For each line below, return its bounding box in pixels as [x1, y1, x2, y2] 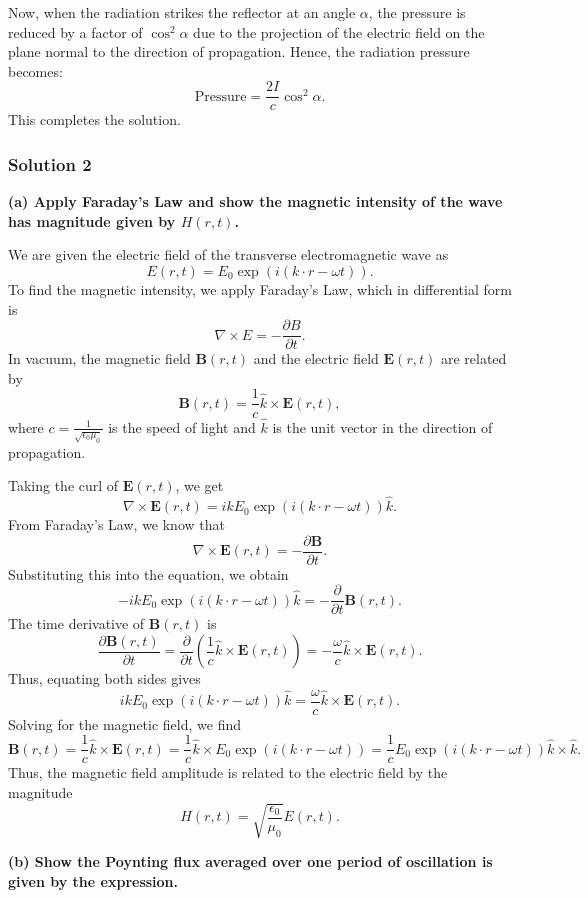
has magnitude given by [8, 210, 176, 231]
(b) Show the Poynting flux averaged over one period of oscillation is [8, 851, 493, 872]
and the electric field [253, 348, 379, 369]
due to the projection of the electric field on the [193, 21, 485, 42]
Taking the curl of [8, 475, 119, 496]
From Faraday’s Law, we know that [8, 514, 225, 535]
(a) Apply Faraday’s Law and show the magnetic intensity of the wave [8, 191, 503, 212]
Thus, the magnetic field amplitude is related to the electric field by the [8, 762, 448, 783]
